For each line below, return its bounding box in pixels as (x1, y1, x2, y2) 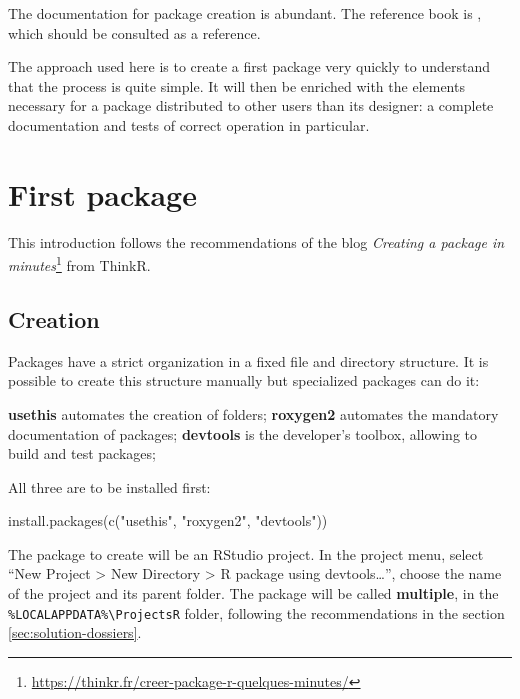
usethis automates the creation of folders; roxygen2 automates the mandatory (8, 403, 499, 424)
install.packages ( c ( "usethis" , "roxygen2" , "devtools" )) (8, 510, 328, 531)
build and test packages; (8, 443, 156, 464)
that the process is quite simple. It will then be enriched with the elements (8, 75, 465, 96)
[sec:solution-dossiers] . (8, 622, 142, 643)
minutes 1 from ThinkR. (8, 252, 151, 275)
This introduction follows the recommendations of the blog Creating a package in (8, 231, 505, 252)
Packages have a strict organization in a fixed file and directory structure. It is (8, 350, 489, 371)
